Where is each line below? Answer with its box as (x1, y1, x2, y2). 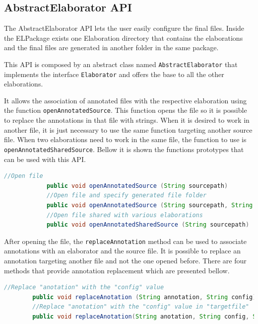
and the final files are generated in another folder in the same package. (4, 42, 219, 53)
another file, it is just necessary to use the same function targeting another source (4, 124, 253, 135)
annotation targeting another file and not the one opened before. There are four (4, 255, 247, 265)
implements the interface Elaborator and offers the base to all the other (4, 69, 224, 79)
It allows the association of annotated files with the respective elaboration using (4, 95, 247, 105)
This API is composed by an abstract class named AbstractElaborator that (4, 59, 238, 69)
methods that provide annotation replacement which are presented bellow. (4, 265, 230, 275)
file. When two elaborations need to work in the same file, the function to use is (4, 134, 247, 145)
